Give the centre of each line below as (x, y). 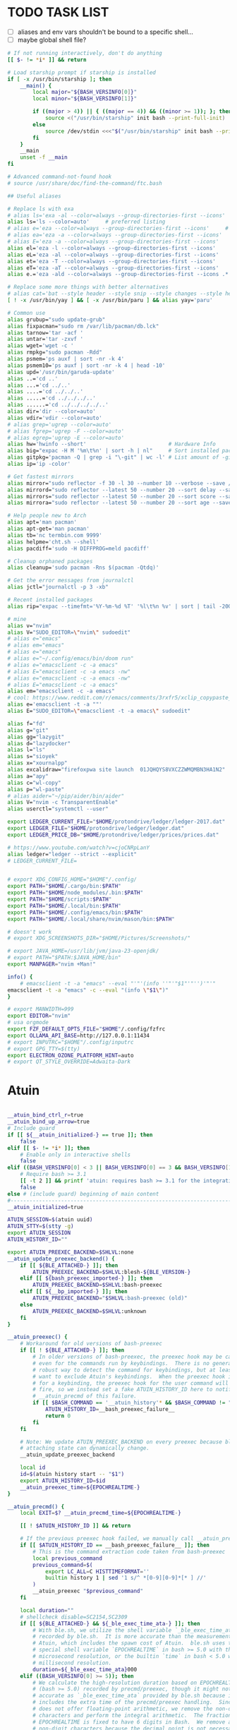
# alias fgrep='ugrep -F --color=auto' (66, 431)
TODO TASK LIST (58, 12)
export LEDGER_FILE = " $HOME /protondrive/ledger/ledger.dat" (96, 829)
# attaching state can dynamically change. (85, 1448)
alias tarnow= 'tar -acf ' (45, 332)
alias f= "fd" (26, 723)
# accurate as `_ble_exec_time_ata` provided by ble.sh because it (134, 1696)
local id (33, 1468)
